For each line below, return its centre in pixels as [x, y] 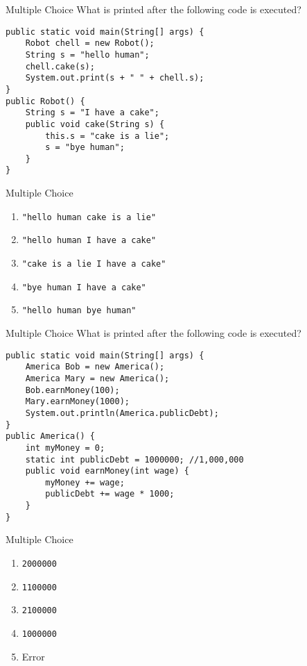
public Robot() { [45, 101]
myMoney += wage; [85, 482]
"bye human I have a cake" [84, 287]
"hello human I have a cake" [89, 241]
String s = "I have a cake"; [92, 113]
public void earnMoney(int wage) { [107, 471]
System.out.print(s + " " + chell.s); [115, 78]
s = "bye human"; [85, 148]
